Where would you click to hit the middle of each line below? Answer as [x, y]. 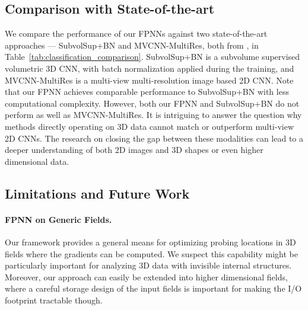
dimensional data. [37, 161]
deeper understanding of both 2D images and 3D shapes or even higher [134, 150]
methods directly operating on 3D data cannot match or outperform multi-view [149, 126]
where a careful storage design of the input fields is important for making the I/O [153, 288]
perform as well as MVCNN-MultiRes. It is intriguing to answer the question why [153, 115]
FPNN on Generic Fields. [58, 219]
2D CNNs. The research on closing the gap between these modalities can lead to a [154, 138]
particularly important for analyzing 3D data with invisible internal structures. [148, 265]
